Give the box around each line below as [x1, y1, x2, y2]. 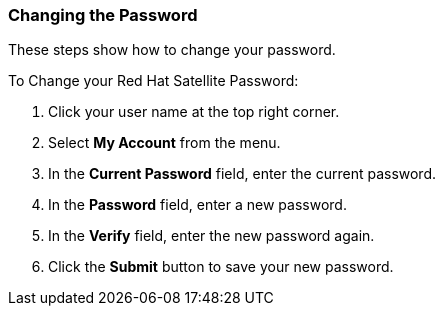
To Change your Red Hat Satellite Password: [8, 72, 299, 90]
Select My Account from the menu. [48, 134, 281, 152]
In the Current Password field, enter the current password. [48, 165, 437, 183]
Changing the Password [8, 5, 198, 25]
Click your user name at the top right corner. [48, 103, 340, 121]
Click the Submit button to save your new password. [48, 258, 394, 276]
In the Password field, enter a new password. [48, 196, 347, 214]
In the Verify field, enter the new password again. [48, 227, 375, 245]
